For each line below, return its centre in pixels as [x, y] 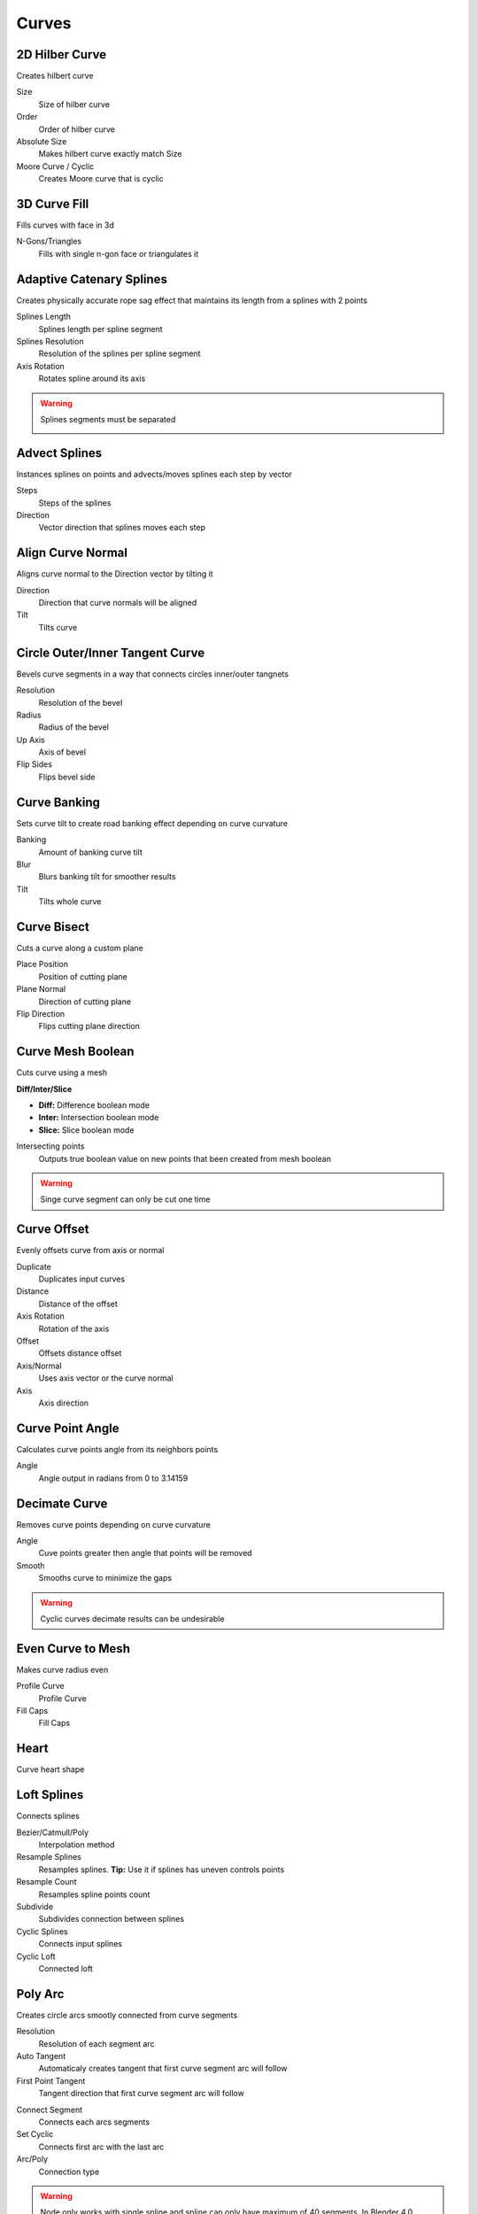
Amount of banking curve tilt [91, 852]
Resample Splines [49, 1857]
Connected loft [66, 1968]
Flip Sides [35, 764]
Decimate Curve [62, 1503]
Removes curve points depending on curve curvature [114, 1524]
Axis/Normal [39, 1366]
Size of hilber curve [74, 104]
